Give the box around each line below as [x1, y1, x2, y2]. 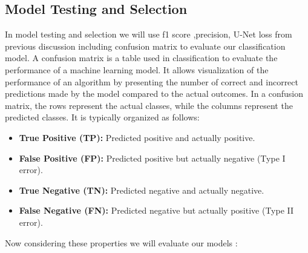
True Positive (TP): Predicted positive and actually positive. [19, 131, 255, 143]
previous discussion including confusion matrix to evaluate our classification [5, 39, 286, 52]
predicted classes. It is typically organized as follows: [5, 111, 200, 123]
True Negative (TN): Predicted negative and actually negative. [19, 183, 264, 196]
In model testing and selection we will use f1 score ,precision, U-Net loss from [5, 28, 292, 41]
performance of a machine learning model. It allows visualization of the [5, 63, 269, 76]
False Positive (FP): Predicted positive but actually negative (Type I [19, 151, 286, 164]
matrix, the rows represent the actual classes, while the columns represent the [5, 99, 293, 111]
